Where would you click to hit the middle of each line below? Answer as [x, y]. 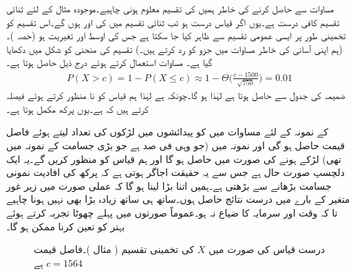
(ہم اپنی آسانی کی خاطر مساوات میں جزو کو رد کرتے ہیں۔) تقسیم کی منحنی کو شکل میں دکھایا [174, 48]
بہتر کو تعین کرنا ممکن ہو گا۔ [66, 226]
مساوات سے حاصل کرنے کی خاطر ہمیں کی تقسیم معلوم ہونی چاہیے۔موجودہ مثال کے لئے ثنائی [170, 8]
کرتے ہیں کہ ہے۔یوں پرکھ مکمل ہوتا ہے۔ [77, 108]
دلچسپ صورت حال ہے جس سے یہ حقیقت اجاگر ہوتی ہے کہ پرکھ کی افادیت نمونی [175, 172]
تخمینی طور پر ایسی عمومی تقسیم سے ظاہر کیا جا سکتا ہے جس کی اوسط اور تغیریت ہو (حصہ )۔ [176, 35]
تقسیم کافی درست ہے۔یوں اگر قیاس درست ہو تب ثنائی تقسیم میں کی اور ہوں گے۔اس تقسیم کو [173, 22]
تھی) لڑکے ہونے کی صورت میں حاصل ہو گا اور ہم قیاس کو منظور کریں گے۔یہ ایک [174, 158]
